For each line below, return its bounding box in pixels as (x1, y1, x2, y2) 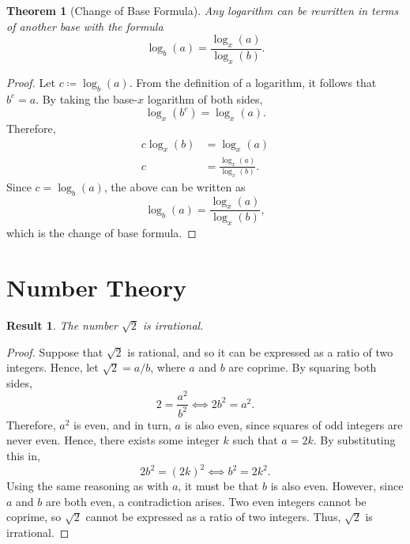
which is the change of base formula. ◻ (6, 225, 197, 241)
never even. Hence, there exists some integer (6, 432, 220, 448)
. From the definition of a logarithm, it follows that (129, 74, 377, 90)
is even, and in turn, (73, 416, 171, 433)
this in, (6, 448, 40, 464)
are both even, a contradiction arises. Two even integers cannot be (45, 493, 367, 509)
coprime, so (6, 508, 62, 525)
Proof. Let (6, 74, 55, 90)
